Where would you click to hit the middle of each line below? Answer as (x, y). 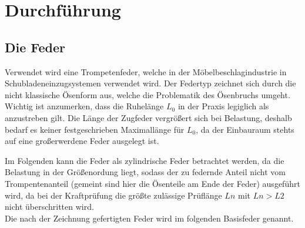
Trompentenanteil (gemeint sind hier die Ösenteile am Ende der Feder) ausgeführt (152, 183)
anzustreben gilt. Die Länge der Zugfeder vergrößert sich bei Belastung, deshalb (148, 117)
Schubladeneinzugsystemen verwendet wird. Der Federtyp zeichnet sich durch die (150, 83)
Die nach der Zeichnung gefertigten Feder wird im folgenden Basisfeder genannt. (149, 218)
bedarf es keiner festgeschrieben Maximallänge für (95, 129)
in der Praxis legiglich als (223, 106)
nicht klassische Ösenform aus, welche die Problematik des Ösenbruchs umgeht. (148, 94)
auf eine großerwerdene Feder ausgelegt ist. (82, 141)
